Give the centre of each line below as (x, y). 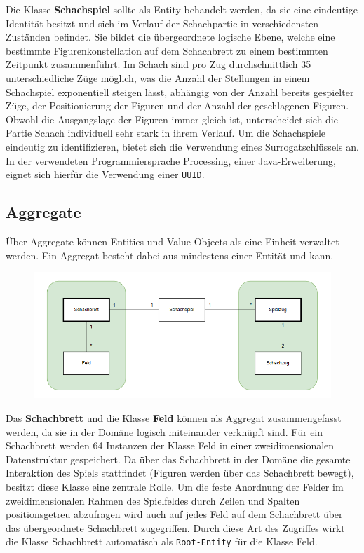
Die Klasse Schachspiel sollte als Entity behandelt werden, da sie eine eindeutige (182, 9)
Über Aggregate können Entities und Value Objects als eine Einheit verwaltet (173, 241)
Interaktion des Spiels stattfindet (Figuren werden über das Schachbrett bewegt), (180, 473)
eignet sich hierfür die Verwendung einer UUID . (105, 174)
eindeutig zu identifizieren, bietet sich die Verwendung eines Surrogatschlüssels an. (182, 146)
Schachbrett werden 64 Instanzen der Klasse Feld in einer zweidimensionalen (170, 445)
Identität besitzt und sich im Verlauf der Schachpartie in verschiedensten (162, 23)
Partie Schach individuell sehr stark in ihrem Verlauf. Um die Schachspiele (166, 133)
